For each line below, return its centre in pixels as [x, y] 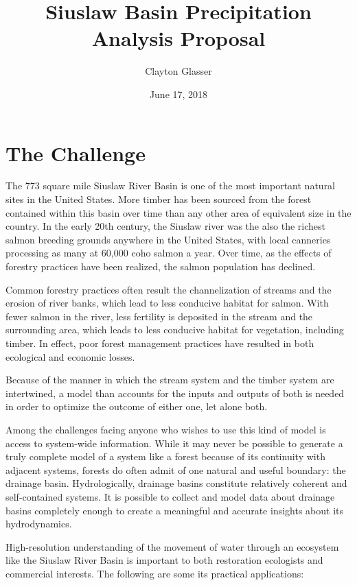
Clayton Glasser [178, 71]
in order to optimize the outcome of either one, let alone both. [137, 406]
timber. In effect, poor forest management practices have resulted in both [160, 343]
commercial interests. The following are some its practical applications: [155, 573]
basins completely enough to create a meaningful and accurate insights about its [175, 510]
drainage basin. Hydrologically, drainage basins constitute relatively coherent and [176, 483]
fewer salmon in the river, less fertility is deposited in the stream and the [159, 316]
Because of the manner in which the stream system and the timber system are [170, 380]
